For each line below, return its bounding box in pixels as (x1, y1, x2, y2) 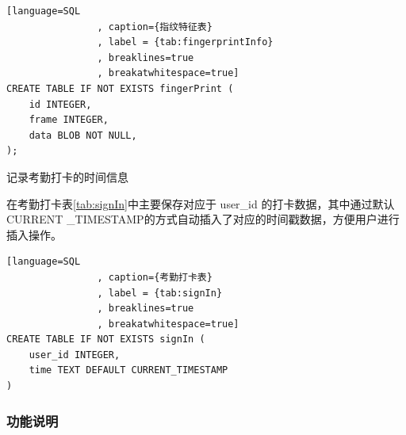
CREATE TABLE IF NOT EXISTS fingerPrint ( (6, 82, 234, 94)
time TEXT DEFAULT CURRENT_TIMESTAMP (29, 364, 228, 376)
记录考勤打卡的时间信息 (6, 168, 128, 185)
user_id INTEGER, (29, 349, 121, 361)
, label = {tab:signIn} (97, 287, 223, 299)
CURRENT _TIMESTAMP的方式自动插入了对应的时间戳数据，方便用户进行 (6, 211, 400, 227)
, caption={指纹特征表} (97, 21, 213, 32)
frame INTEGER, (29, 114, 109, 126)
